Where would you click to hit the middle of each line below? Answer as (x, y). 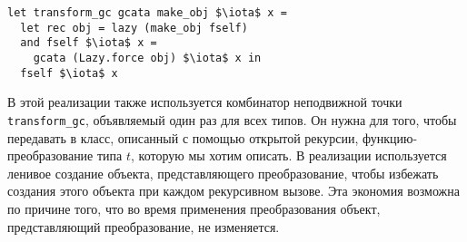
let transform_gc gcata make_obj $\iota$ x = (147, 13)
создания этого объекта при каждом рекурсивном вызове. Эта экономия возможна (233, 191)
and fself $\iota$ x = (89, 43)
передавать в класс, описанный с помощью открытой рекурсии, (183, 137)
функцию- (390, 137)
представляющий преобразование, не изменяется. (144, 226)
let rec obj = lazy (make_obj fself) (134, 28)
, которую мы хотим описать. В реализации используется (289, 155)
